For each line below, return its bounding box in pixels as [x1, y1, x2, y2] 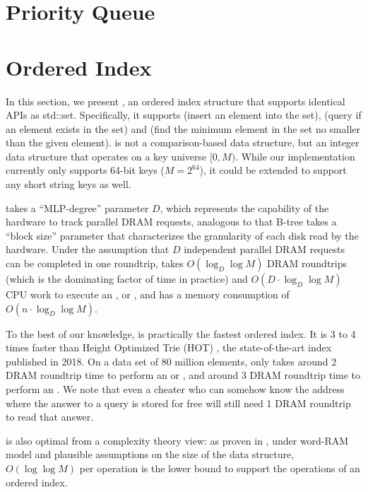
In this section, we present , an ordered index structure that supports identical [6, 93, 345, 108]
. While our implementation [235, 148, 355, 163]
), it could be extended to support [199, 163, 347, 177]
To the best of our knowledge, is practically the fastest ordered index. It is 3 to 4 [6, 326, 356, 341]
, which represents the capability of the [160, 200, 329, 215]
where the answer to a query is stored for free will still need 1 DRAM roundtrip [6, 395, 351, 410]
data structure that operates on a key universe [6, 148, 207, 163]
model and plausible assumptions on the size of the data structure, [6, 447, 295, 462]
